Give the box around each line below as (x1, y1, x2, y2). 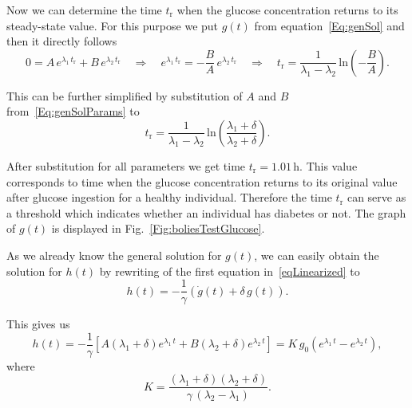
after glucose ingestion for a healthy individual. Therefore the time (6, 189, 332, 206)
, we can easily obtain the (254, 246, 379, 263)
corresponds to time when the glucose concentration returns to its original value (6, 173, 398, 190)
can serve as (347, 189, 406, 206)
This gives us (6, 316, 70, 332)
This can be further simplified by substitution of (6, 87, 243, 104)
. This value (299, 157, 358, 174)
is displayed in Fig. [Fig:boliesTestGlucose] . (51, 220, 265, 237)
